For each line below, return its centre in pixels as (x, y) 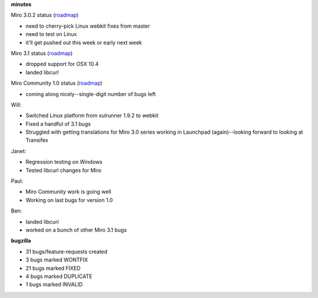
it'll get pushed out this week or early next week (84, 42)
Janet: (19, 151)
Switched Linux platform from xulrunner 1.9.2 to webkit (92, 115)
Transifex (37, 140)
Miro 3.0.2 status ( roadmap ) (45, 15)
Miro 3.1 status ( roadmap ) (42, 53)
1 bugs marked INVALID (54, 284)
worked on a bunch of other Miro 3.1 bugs (76, 230)
